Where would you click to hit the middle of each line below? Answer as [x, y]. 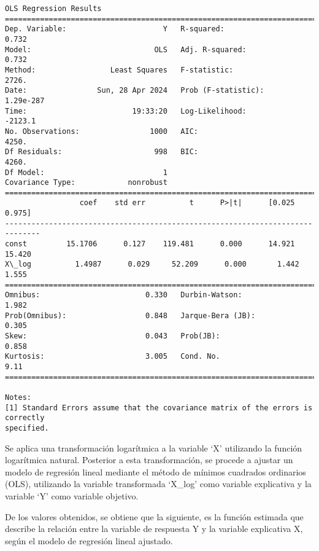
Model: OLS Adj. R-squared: [126, 49]
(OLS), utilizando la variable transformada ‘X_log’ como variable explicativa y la [158, 484]
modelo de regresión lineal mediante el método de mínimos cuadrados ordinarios [156, 471]
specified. [27, 428]
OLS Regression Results [53, 9]
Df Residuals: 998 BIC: [102, 152]
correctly [25, 418]
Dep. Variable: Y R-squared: [115, 29]
